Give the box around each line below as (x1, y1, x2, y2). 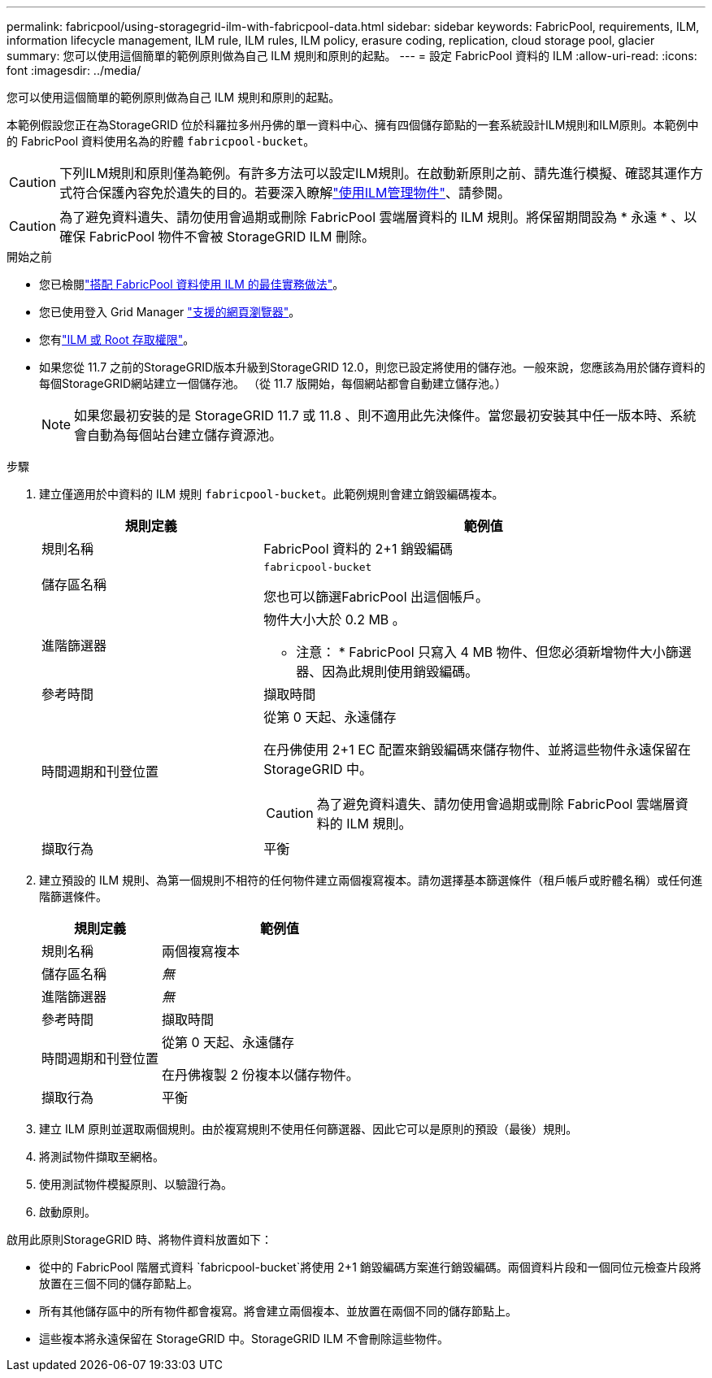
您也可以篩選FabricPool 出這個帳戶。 (263, 589, 489, 605)
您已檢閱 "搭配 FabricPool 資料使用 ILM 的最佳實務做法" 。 (39, 277, 345, 291)
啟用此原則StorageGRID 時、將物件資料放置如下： (7, 1232, 272, 1246)
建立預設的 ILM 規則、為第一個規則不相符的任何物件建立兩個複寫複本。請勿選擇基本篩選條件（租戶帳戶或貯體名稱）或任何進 (39, 873, 703, 887)
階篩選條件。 (39, 889, 107, 903)
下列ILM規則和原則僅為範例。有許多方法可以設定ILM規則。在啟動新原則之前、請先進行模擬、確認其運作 (59, 165, 690, 181)
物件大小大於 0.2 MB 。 (263, 611, 406, 628)
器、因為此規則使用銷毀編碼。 (296, 663, 479, 680)
